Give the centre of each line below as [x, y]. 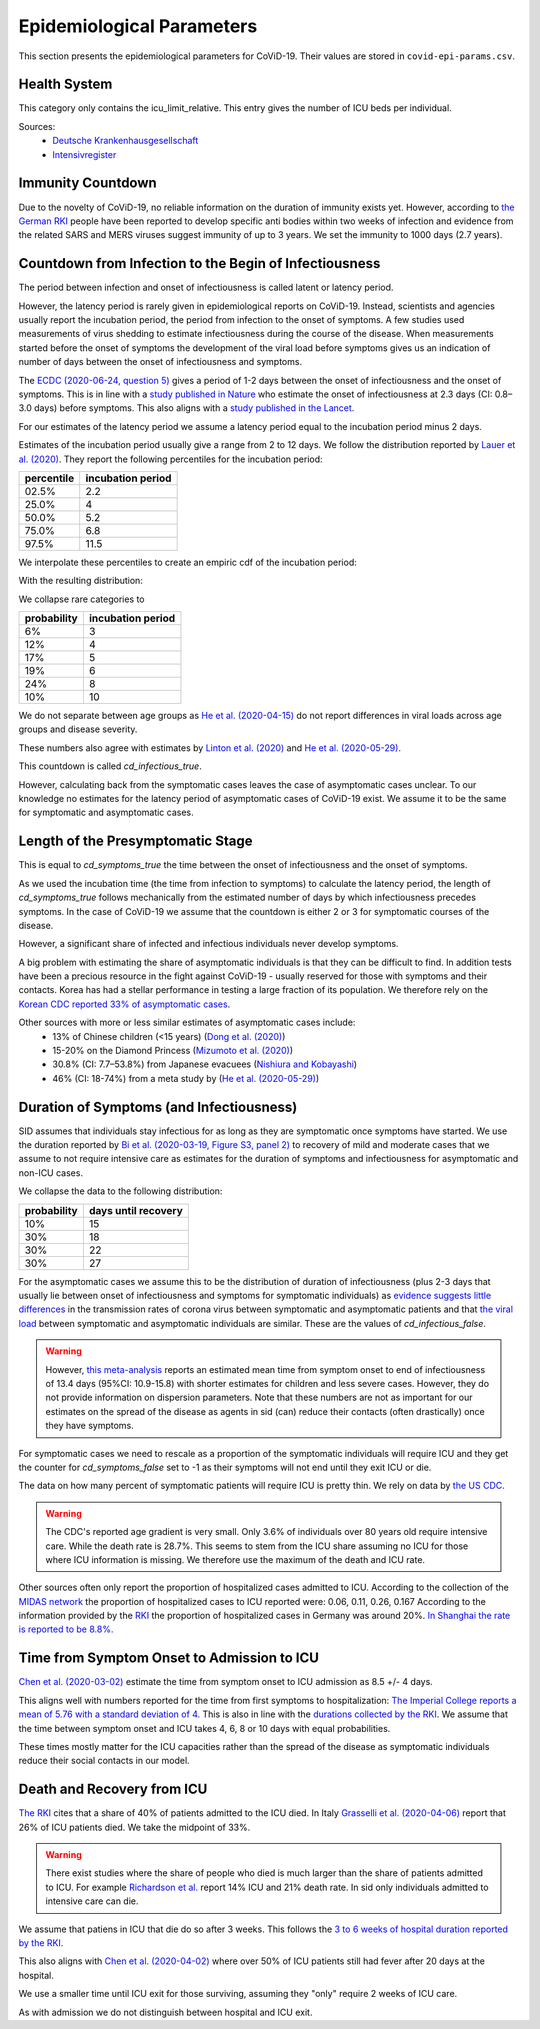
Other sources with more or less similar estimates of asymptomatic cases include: [187, 1022]
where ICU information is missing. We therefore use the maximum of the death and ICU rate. [235, 1559]
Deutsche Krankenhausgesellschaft [125, 141]
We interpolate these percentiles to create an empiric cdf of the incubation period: [187, 562]
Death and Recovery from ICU [113, 1789]
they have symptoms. [89, 1426]
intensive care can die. [92, 1901]
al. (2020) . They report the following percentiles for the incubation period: [171, 459]
